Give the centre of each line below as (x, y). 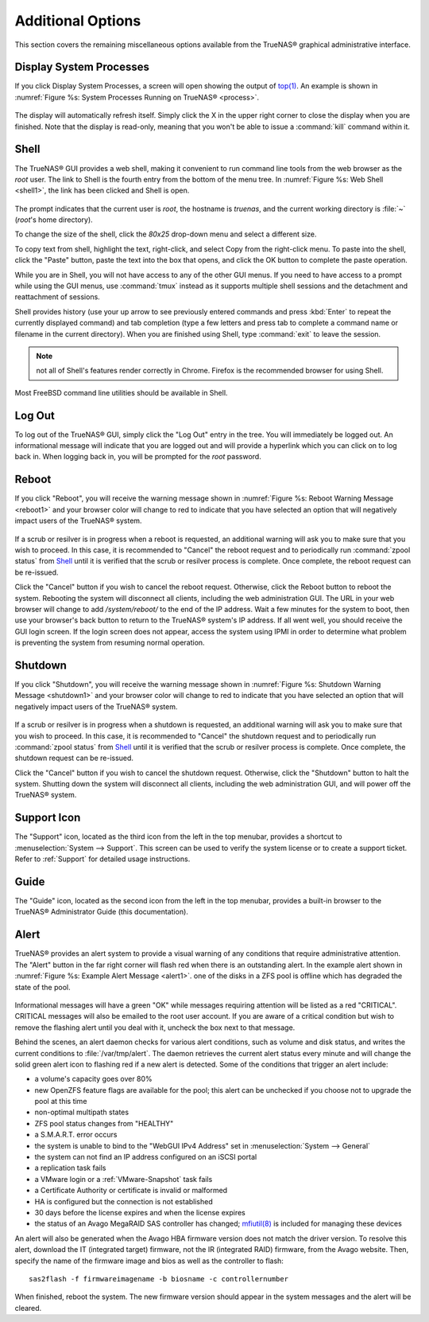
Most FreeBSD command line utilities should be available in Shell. (121, 392)
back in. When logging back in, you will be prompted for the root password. (138, 457)
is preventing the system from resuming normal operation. (110, 643)
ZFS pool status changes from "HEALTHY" (104, 1123)
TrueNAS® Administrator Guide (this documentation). (101, 912)
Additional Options (78, 21)
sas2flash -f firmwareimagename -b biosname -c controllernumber (159, 1279)
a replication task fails (70, 1168)
